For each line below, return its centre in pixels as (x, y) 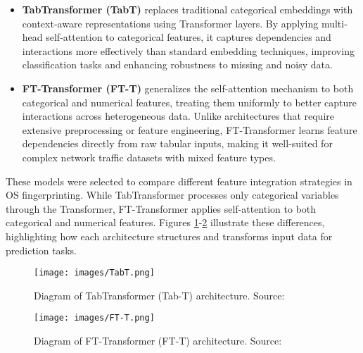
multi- (334, 23)
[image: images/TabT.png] (94, 273)
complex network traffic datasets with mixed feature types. (149, 157)
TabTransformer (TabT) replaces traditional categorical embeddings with (187, 9)
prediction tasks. (41, 250)
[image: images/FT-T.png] (94, 318)
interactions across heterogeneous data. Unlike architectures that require (178, 116)
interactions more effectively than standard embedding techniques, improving (188, 50)
